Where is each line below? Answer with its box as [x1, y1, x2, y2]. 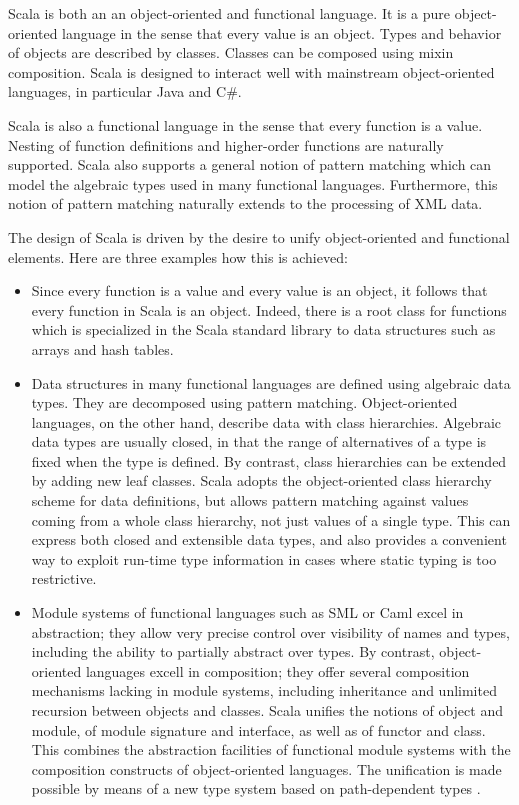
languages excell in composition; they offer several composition [85, 660, 470, 681]
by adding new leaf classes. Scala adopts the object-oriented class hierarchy [31, 470, 492, 491]
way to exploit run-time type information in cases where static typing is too [31, 548, 497, 569]
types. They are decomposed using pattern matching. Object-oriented [31, 392, 458, 413]
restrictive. [31, 568, 97, 589]
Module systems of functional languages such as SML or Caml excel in [31, 602, 464, 623]
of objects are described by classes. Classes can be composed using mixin [8, 42, 454, 63]
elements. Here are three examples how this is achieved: [8, 246, 348, 267]
